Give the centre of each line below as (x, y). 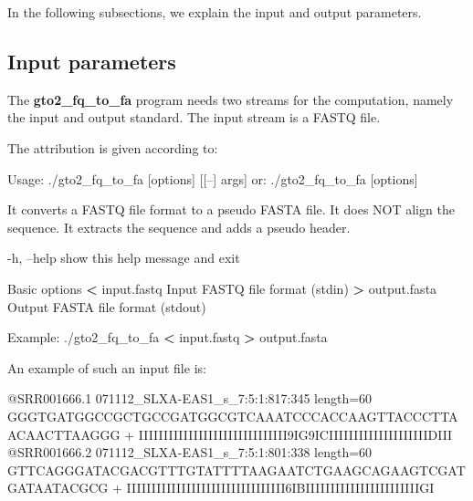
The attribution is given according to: (113, 147)
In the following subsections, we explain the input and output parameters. (215, 12)
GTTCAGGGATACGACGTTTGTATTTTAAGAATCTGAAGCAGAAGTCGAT (236, 470)
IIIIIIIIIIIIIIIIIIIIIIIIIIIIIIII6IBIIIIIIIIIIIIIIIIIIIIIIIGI (280, 488)
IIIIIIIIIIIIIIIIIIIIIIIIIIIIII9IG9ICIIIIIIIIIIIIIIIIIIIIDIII (295, 434)
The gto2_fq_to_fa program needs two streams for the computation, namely (231, 99)
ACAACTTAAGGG (64, 434)
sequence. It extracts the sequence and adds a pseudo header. (179, 227)
